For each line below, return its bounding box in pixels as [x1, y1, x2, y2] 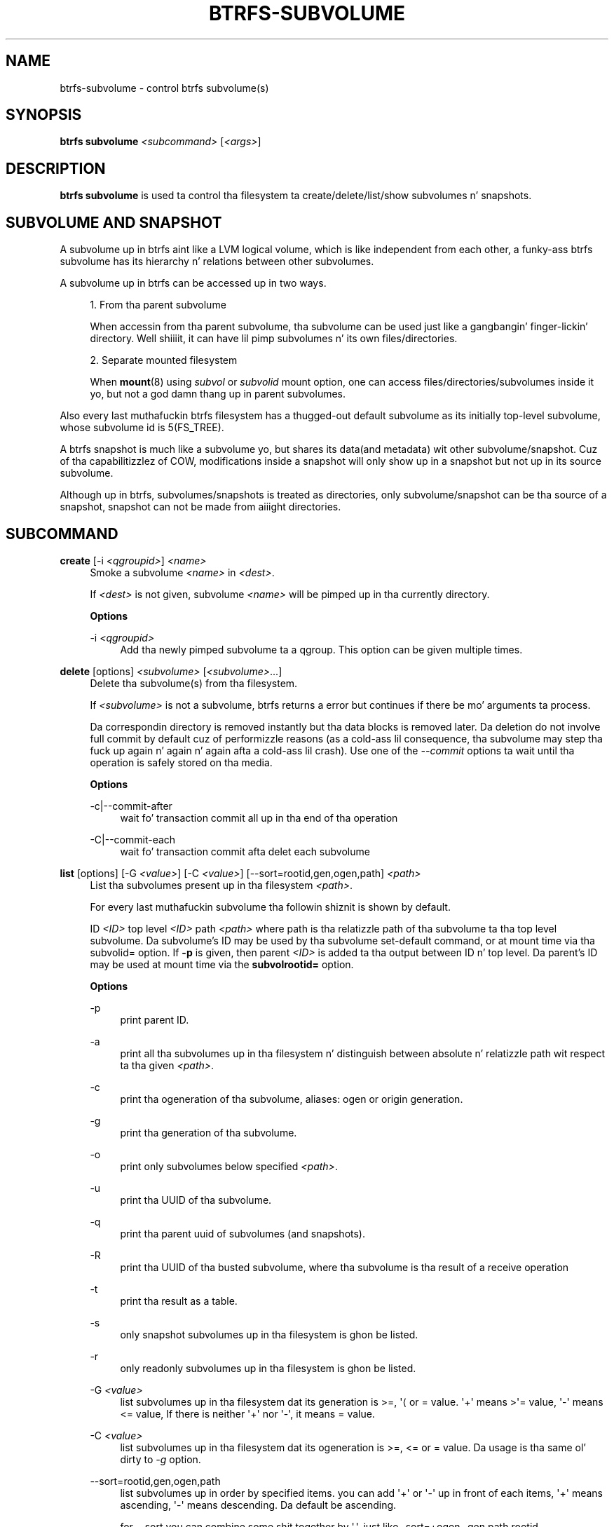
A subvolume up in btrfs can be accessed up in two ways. [60, 277, 327, 290]
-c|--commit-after [90, 799, 172, 812]
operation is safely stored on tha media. [90, 756, 273, 768]
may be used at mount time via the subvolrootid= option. [90, 958, 354, 970]
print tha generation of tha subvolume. [120, 1126, 297, 1139]
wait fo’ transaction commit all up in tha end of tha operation [120, 811, 398, 824]
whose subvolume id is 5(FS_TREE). [60, 421, 224, 434]
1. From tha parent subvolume [90, 299, 226, 311]
